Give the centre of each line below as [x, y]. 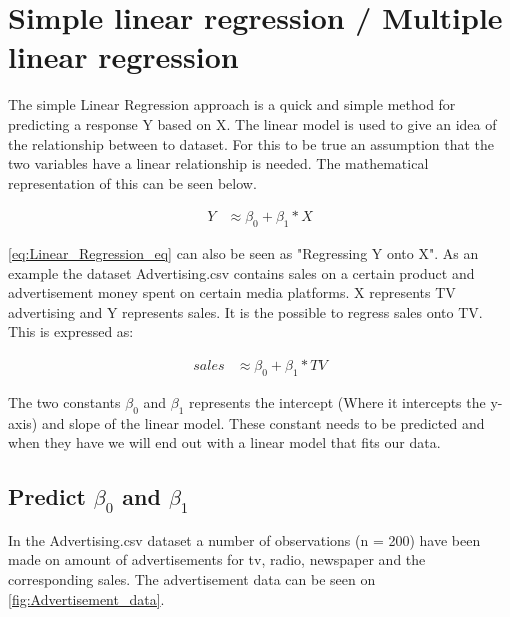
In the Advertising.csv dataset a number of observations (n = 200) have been [244, 539]
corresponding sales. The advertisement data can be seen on [192, 579]
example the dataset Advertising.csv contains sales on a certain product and [241, 272]
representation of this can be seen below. [132, 182]
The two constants [64, 401]
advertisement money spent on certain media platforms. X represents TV [232, 292]
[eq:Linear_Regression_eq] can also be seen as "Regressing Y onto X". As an [243, 253]
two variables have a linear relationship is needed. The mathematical [218, 163]
